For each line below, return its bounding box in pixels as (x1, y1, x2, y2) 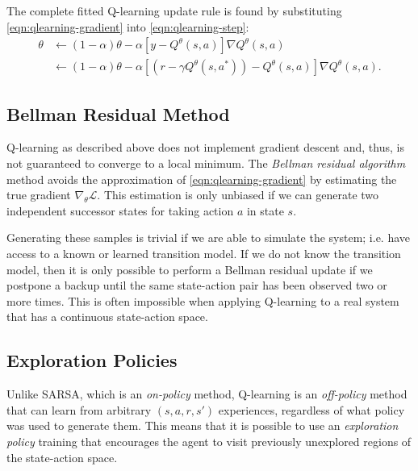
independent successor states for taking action (6, 202, 234, 219)
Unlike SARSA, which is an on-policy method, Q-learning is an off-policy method (6, 386, 408, 402)
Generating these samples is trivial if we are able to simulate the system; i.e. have (6, 229, 411, 246)
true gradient (6, 186, 71, 203)
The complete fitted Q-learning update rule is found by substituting (6, 2, 342, 19)
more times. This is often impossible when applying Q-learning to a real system (6, 292, 399, 309)
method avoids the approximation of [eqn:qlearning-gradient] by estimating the (6, 170, 397, 187)
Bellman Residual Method (6, 101, 230, 126)
